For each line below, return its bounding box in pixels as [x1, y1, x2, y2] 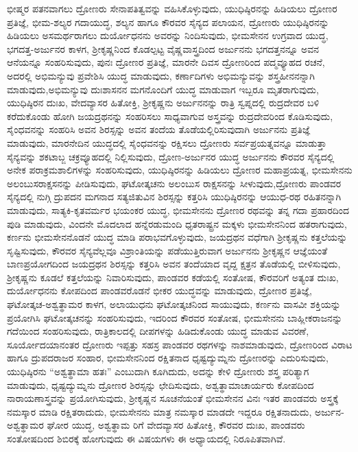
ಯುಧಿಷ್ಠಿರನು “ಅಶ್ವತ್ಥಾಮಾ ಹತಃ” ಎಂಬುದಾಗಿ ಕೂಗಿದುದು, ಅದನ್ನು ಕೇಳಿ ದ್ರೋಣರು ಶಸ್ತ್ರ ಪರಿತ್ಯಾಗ [7, 364, 309, 379]
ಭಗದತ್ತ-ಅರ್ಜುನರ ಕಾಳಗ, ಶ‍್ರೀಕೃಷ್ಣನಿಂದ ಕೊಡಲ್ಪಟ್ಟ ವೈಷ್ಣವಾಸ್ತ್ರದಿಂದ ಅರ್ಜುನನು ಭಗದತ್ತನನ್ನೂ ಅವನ [7, 41, 320, 56]
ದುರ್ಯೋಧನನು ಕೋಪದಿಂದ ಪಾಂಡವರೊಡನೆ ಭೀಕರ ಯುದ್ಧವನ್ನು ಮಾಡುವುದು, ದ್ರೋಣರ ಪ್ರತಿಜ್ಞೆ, [7, 283, 313, 298]
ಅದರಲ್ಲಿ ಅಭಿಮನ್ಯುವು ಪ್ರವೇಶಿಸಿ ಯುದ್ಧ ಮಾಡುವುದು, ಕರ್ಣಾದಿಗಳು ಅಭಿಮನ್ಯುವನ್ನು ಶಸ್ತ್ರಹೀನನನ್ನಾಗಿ [7, 68, 315, 82]
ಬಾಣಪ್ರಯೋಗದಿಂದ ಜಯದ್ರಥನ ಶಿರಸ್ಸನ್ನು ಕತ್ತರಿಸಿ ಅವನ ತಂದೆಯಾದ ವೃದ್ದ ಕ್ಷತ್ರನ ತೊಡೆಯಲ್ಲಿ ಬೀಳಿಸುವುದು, [7, 257, 341, 271]
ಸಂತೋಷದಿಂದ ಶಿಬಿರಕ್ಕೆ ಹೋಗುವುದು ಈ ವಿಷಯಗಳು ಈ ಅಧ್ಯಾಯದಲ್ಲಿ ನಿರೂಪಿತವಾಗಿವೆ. [7, 431, 286, 445]
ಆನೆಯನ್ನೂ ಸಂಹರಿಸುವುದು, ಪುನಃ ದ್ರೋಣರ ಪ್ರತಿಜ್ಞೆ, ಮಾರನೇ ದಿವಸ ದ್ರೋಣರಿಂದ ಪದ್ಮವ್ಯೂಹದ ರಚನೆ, [7, 55, 325, 69]
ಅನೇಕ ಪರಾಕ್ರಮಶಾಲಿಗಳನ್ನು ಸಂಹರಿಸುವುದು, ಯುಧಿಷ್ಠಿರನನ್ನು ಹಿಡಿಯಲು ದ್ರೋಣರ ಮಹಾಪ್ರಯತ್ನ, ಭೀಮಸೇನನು [7, 163, 353, 177]
